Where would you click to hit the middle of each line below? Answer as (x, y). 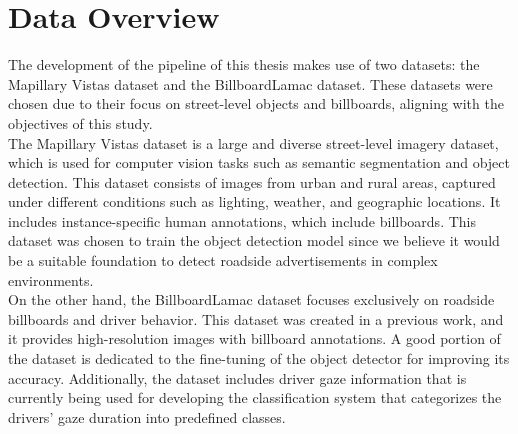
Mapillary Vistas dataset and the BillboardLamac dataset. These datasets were (250, 83)
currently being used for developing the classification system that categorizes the (255, 397)
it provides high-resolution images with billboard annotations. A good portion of (254, 338)
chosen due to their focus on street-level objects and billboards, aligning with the (256, 103)
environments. (51, 279)
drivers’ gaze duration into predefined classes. (147, 416)
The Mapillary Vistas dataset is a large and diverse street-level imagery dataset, (253, 142)
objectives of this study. (80, 122)
